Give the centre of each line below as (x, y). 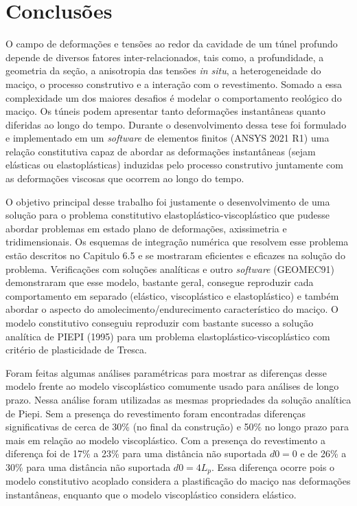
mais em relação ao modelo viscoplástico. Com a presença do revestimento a (165, 440)
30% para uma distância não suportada (88, 466)
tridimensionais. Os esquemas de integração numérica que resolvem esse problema (177, 242)
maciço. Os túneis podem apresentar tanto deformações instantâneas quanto (166, 111)
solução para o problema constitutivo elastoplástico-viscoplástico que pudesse (168, 215)
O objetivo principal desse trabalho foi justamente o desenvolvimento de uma (168, 201)
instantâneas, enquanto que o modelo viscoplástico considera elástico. (151, 494)
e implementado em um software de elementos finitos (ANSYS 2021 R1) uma (168, 138)
